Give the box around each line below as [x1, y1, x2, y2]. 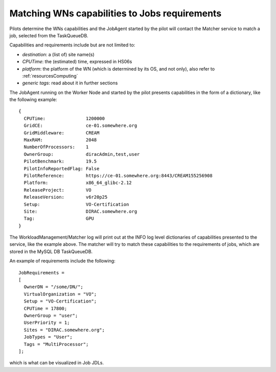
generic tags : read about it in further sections [22, 80, 118, 86]
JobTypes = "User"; [24, 334, 73, 340]
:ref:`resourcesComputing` [22, 73, 78, 79]
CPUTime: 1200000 [24, 115, 105, 121]
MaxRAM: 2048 [24, 137, 97, 143]
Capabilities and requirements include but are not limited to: [9, 42, 135, 48]
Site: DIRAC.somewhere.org [24, 208, 137, 214]
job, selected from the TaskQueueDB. [9, 32, 89, 38]
